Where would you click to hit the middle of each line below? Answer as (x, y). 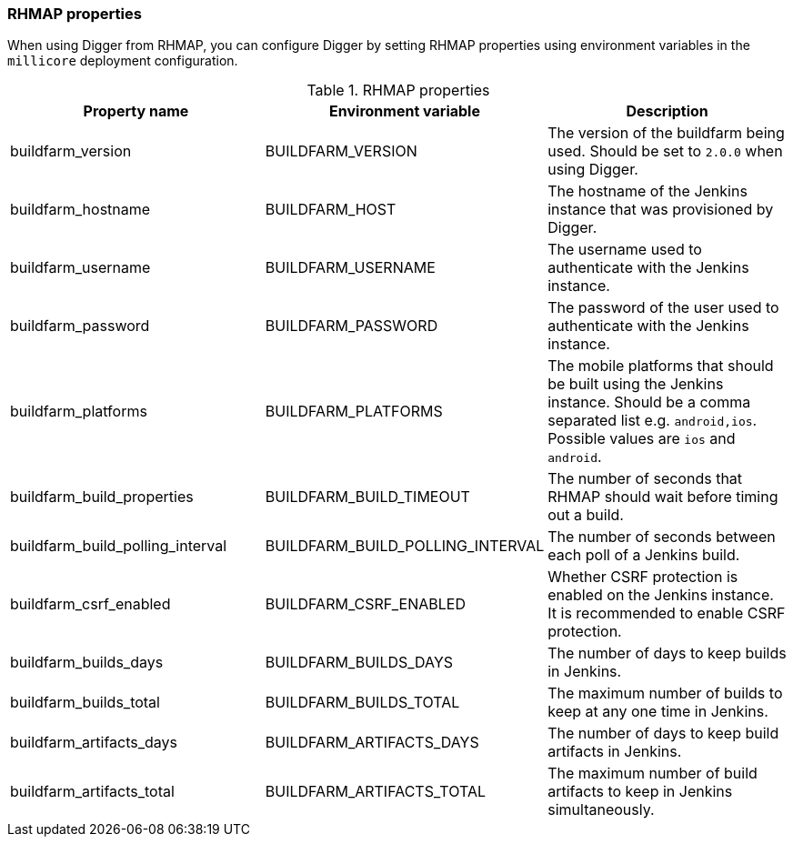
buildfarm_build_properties (102, 497)
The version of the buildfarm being (666, 133)
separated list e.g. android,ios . (652, 421)
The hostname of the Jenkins (647, 191)
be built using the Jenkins (636, 384)
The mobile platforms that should (661, 366)
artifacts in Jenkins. (615, 752)
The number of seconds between (662, 537)
